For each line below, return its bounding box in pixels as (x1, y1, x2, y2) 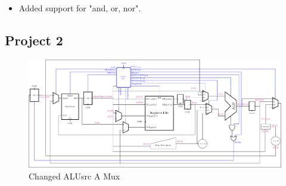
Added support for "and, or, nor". (18, 2, 141, 14)
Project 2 (5, 30, 63, 49)
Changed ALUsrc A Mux (29, 169, 120, 182)
